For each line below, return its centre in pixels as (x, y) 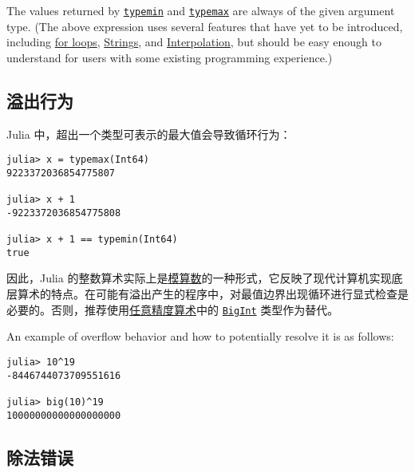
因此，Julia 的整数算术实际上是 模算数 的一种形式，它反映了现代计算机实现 (199, 278)
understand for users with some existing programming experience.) (170, 57)
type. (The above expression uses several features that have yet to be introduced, (205, 26)
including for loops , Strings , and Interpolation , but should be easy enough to (194, 42)
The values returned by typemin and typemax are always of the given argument (201, 10)
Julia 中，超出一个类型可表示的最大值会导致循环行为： (149, 134)
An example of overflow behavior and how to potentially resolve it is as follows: (200, 336)
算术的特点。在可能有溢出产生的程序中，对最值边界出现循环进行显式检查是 (213, 294)
